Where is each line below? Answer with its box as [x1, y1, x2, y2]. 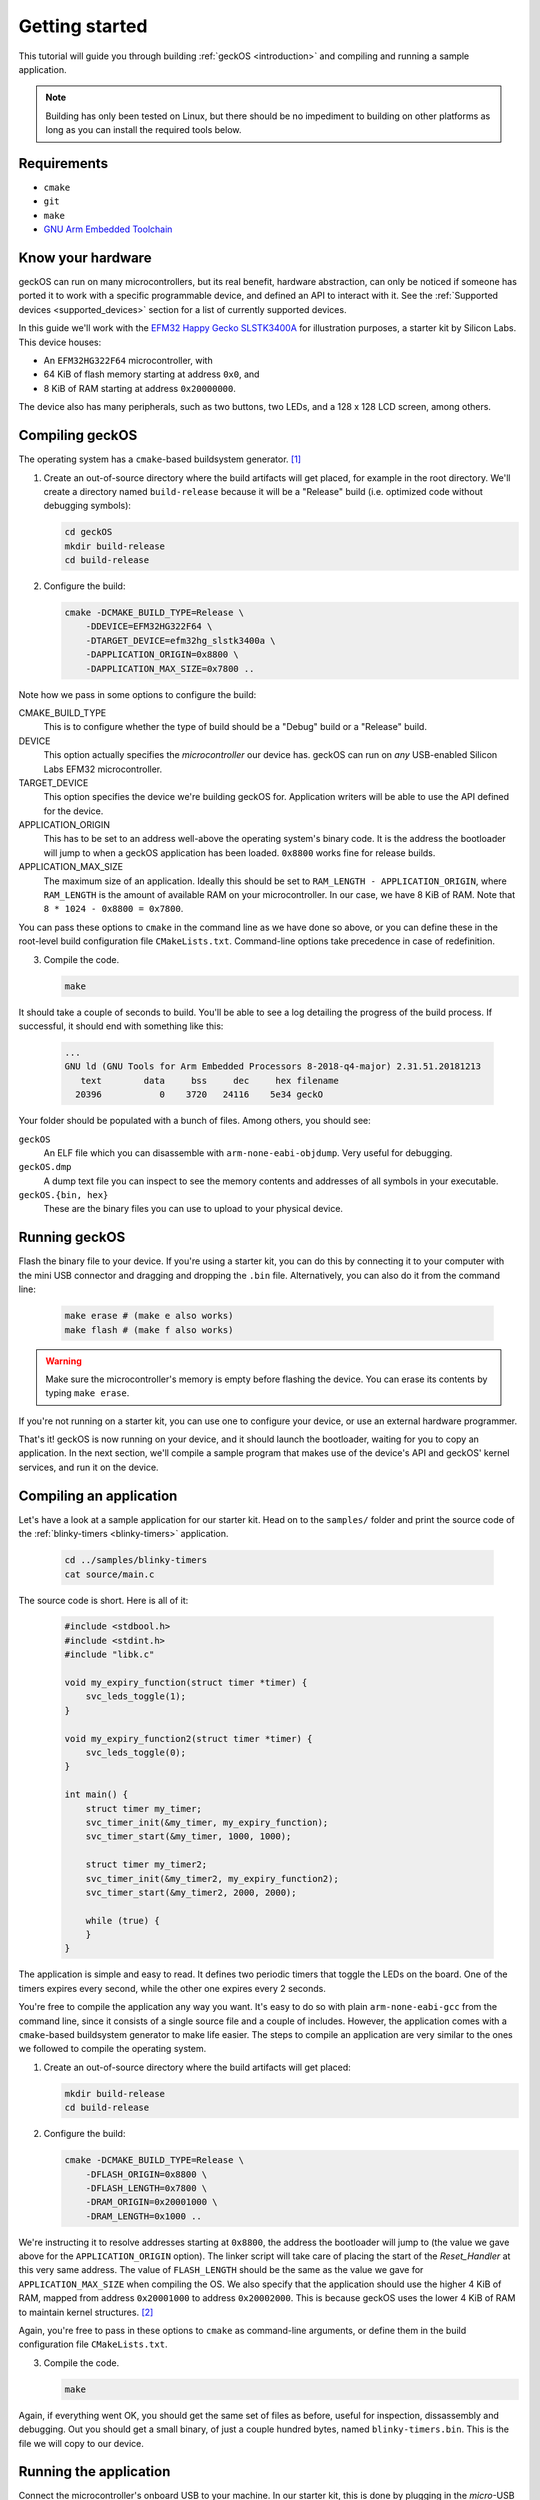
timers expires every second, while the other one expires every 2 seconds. [18, 1982, 327, 1994]
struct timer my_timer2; [85, 1859, 208, 1870]
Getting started [18, 15, 148, 37]
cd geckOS [64, 526, 113, 538]
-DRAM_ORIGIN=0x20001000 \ [85, 2196, 219, 2208]
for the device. [43, 805, 104, 817]
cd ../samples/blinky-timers [64, 1555, 208, 1566]
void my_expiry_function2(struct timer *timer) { [64, 1733, 313, 1744]
